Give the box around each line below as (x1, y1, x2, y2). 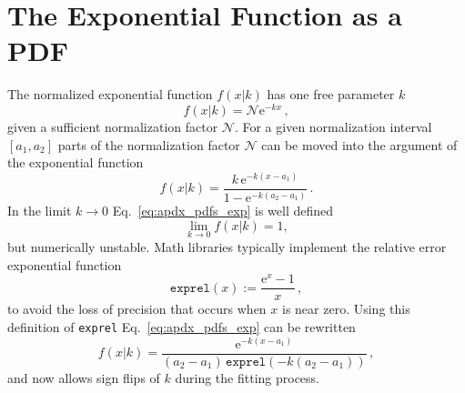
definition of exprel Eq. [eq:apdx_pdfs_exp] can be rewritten (7, 317, 356, 336)
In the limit (7, 201, 72, 220)
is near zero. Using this (281, 299, 410, 318)
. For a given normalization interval (234, 116, 432, 136)
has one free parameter (267, 85, 395, 104)
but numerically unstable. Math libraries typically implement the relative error (7, 237, 447, 256)
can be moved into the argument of (261, 135, 458, 154)
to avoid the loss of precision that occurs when (7, 299, 267, 318)
